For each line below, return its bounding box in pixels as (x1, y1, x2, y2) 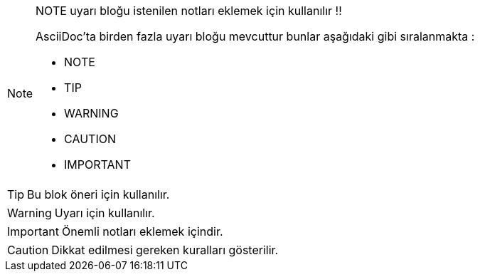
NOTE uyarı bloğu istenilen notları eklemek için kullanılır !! (36, 4, 342, 18)
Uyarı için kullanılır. (54, 206, 155, 220)
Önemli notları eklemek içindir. (61, 224, 223, 239)
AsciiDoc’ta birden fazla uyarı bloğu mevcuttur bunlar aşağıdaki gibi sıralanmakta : (36, 29, 475, 43)
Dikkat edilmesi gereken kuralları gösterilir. (51, 243, 279, 257)
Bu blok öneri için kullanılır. (27, 187, 170, 202)
